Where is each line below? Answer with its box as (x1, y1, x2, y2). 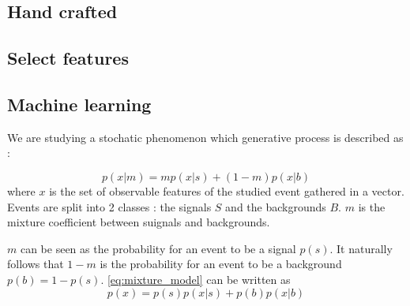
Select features (7, 46, 129, 70)
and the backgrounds (225, 198, 326, 215)
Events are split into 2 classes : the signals (7, 198, 212, 215)
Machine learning (7, 91, 152, 116)
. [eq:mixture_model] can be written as (100, 271, 291, 287)
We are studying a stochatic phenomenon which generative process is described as (7, 129, 404, 145)
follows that (7, 256, 64, 272)
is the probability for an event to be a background (100, 256, 342, 272)
